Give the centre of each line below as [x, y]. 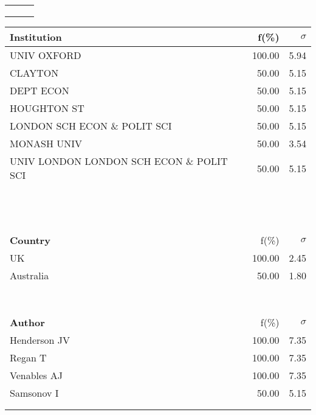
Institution [36, 37]
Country [30, 240]
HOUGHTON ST [47, 108]
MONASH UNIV [46, 143]
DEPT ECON [39, 90]
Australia [29, 275]
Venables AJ [36, 375]
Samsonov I [34, 393]
